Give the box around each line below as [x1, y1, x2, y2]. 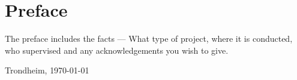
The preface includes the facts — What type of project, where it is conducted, [5, 32, 293, 45]
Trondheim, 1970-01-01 [5, 64, 89, 76]
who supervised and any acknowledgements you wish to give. [5, 44, 229, 56]
